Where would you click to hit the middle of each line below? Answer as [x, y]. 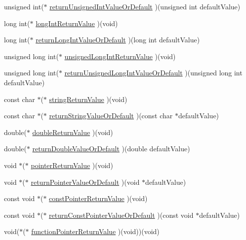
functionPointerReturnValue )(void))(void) [95, 231]
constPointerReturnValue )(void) [98, 198]
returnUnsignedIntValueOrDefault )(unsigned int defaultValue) [145, 6]
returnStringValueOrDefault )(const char [111, 116]
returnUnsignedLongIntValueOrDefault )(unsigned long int [153, 73]
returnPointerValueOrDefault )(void [85, 182]
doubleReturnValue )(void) [73, 132]
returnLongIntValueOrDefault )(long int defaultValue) [118, 40]
